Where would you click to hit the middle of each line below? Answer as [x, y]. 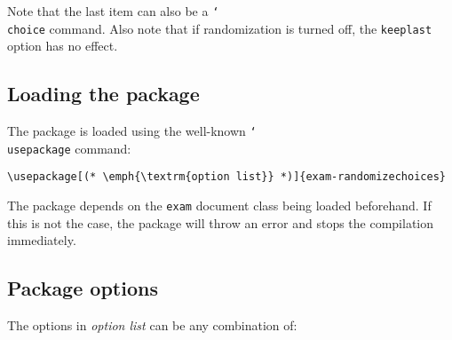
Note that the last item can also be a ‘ [113, 11]
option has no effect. [63, 46]
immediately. [42, 240]
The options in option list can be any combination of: [152, 325]
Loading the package [103, 94]
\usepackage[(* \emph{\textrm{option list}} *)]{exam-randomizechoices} [226, 177]
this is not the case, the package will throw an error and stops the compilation [221, 222]
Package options [83, 288]
